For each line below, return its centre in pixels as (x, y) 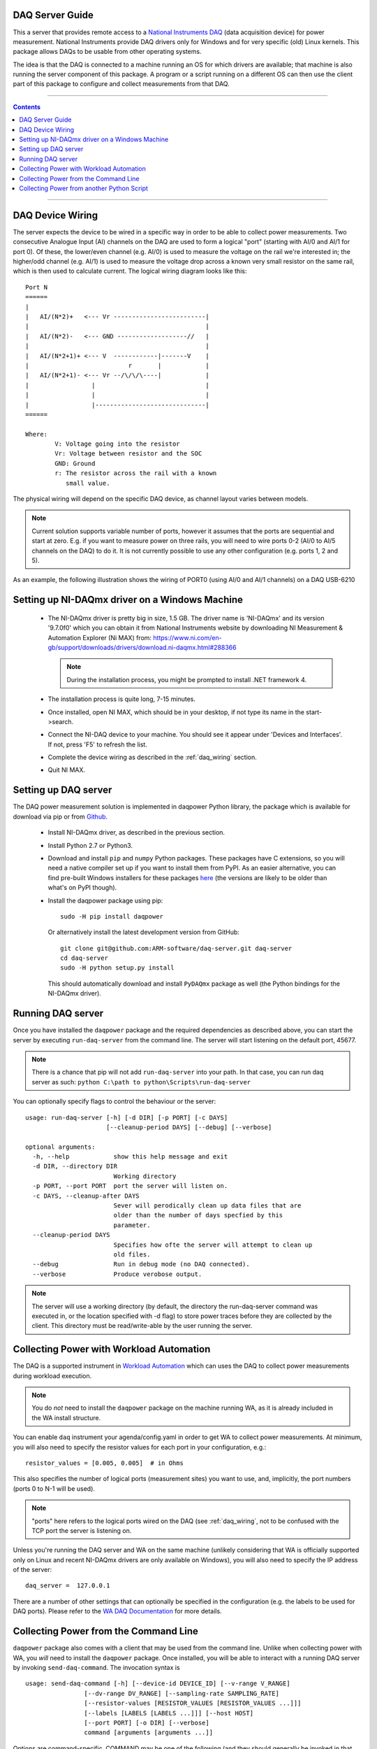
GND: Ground (75, 463)
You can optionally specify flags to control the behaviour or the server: (114, 1101)
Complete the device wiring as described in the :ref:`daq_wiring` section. (153, 757)
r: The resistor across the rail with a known (136, 473)
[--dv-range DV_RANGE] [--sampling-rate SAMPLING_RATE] (182, 1693)
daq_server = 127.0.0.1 (68, 1586)
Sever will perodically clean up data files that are (207, 1206)
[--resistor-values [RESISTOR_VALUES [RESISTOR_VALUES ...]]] (193, 1703)
